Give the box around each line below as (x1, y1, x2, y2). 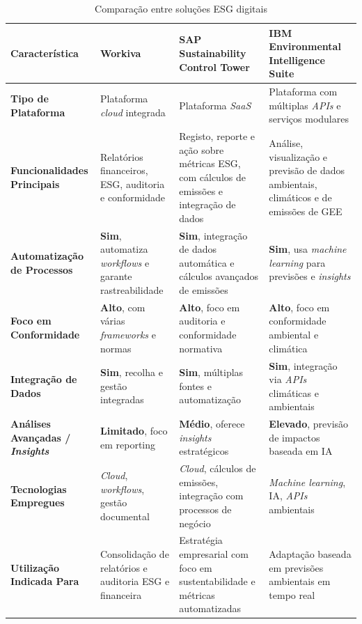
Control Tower (179, 59, 250, 74)
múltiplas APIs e (269, 97, 341, 112)
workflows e (100, 255, 150, 270)
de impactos (269, 430, 320, 444)
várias (100, 313, 125, 328)
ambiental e (269, 327, 319, 342)
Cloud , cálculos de (179, 461, 256, 476)
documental (100, 508, 150, 523)
